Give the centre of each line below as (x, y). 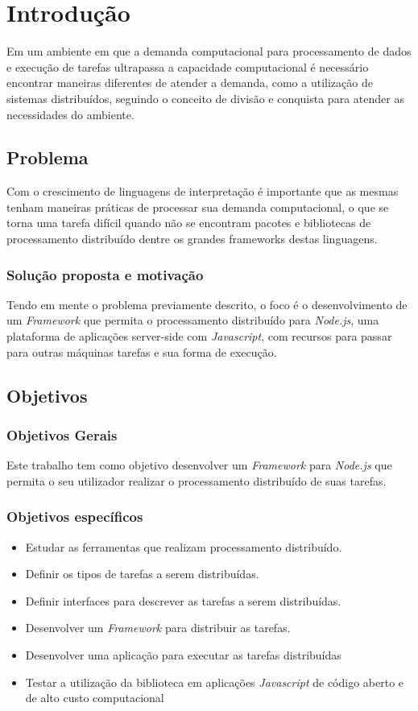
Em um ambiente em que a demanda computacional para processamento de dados (209, 51)
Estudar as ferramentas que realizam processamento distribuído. (184, 546)
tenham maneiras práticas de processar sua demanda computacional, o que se (198, 207)
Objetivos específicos (75, 517)
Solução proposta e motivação (105, 274)
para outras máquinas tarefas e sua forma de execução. (142, 351)
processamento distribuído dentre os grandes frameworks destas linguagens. (192, 239)
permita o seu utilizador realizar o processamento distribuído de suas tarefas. (197, 480)
